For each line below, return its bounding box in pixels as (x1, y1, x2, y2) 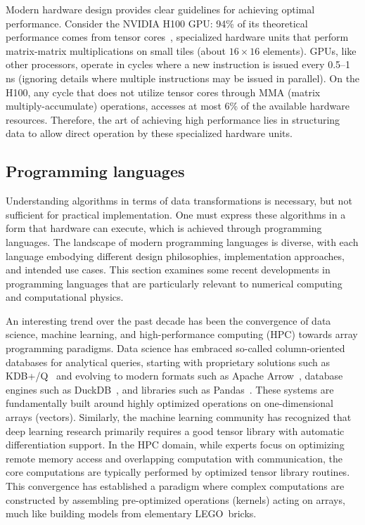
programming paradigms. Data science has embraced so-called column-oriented (6, 341, 345, 356)
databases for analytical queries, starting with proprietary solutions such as (6, 354, 330, 369)
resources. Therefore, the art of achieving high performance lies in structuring (6, 112, 340, 127)
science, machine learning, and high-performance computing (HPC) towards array (6, 327, 358, 342)
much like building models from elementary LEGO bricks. (6, 506, 257, 521)
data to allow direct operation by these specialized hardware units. (6, 126, 293, 141)
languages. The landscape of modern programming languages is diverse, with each (6, 234, 359, 249)
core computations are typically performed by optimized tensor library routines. (6, 465, 350, 479)
